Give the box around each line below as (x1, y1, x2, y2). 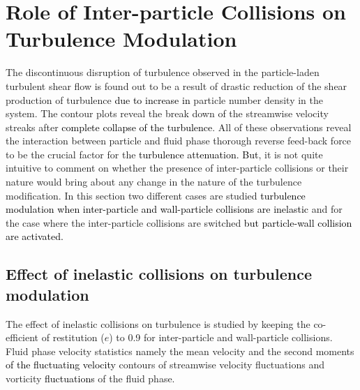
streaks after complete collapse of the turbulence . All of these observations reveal (6, 119, 352, 134)
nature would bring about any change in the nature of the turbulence (6, 174, 302, 189)
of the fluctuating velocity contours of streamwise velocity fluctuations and (6, 357, 324, 372)
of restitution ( (41, 330, 105, 345)
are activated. (6, 229, 63, 243)
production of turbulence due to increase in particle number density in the (6, 92, 324, 107)
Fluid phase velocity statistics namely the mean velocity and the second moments (6, 343, 354, 358)
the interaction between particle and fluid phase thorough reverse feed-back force (6, 133, 352, 148)
